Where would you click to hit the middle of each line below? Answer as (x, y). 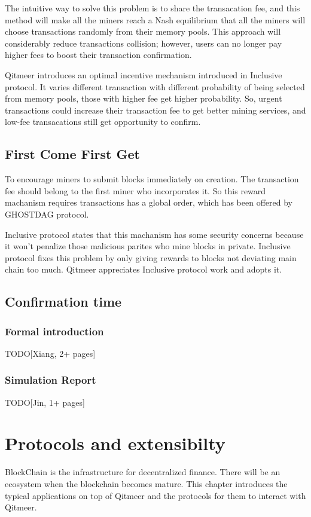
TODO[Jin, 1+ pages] (45, 402)
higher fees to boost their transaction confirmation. (98, 55)
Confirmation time (63, 302)
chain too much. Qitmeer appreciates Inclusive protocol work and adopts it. (144, 269)
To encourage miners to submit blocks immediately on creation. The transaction (152, 179)
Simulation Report (51, 380)
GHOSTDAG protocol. (47, 214)
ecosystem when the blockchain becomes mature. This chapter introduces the (146, 484)
